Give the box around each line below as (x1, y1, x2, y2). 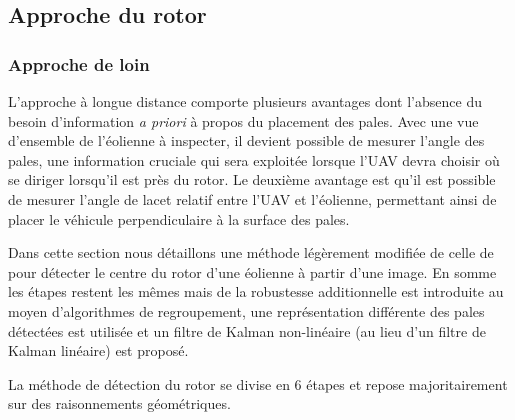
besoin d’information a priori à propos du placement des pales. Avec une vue (8, 110, 479, 131)
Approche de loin (8, 51, 150, 76)
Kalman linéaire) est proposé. (8, 340, 189, 361)
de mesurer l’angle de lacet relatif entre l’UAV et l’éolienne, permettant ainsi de (8, 188, 497, 209)
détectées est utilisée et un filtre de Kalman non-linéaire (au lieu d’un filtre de (8, 320, 486, 341)
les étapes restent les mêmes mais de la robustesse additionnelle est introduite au (8, 281, 504, 302)
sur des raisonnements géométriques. (8, 393, 231, 414)
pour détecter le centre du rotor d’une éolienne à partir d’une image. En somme (8, 261, 497, 282)
